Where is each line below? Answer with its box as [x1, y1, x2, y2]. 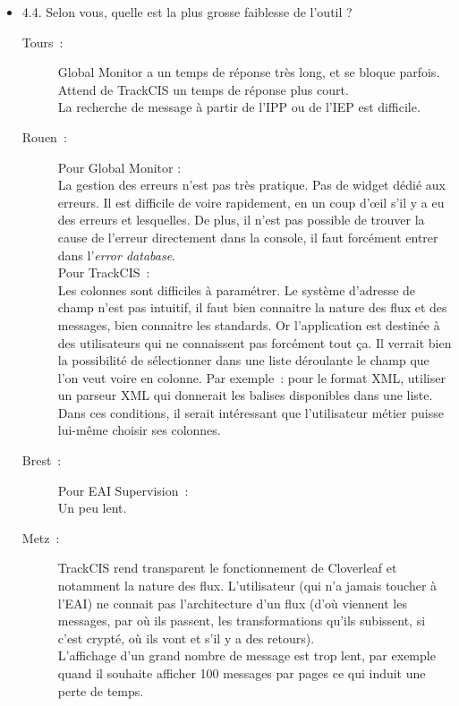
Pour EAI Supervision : [57, 481, 189, 499]
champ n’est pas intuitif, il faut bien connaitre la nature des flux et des [57, 298, 447, 317]
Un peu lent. [57, 498, 127, 517]
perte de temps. [57, 681, 144, 700]
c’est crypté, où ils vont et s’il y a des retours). [57, 628, 315, 647]
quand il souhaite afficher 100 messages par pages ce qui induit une [57, 664, 426, 682]
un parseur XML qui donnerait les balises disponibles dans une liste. [57, 386, 433, 404]
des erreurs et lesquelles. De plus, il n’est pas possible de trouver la [57, 210, 425, 229]
